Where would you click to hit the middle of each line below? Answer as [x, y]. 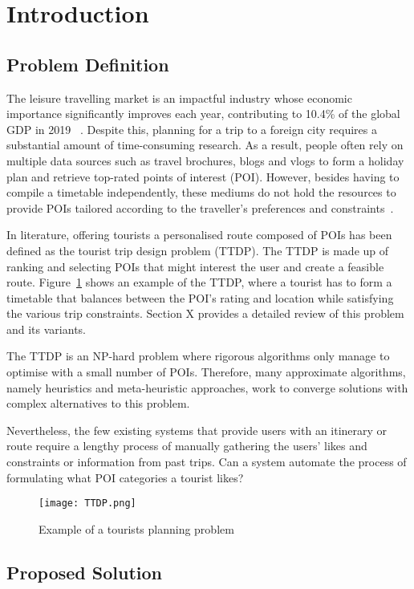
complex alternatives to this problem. [98, 403]
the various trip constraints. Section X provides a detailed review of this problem [205, 313]
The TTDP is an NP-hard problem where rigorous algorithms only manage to [198, 356]
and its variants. [46, 329]
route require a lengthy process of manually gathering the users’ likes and [187, 446]
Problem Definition [88, 64]
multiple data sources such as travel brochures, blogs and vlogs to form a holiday [205, 160]
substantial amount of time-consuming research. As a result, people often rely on [205, 145]
